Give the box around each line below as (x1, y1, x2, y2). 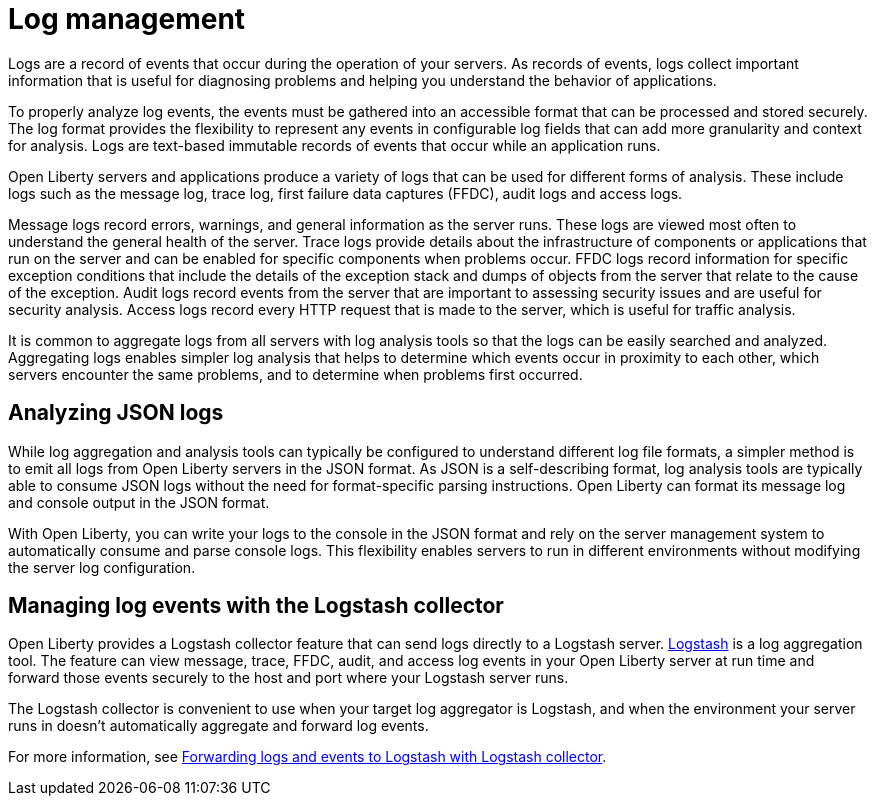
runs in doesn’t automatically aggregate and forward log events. (8, 717, 429, 735)
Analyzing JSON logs (8, 400, 224, 426)
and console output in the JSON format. (8, 493, 270, 511)
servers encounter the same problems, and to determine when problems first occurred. (8, 365, 583, 383)
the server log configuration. (8, 558, 196, 576)
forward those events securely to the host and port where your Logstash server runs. (8, 669, 569, 687)
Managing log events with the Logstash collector (8, 593, 504, 619)
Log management (8, 2, 246, 36)
